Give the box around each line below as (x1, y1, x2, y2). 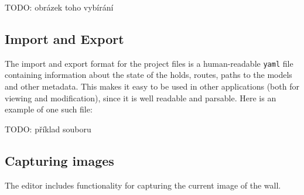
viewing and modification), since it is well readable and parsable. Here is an (5, 91, 276, 104)
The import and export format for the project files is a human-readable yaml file (5, 57, 293, 69)
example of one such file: (5, 103, 93, 115)
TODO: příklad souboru (5, 122, 91, 135)
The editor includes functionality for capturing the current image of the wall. (5, 179, 281, 191)
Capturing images (5, 151, 114, 169)
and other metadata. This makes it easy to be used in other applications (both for (5, 80, 299, 93)
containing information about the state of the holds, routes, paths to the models (5, 69, 292, 81)
